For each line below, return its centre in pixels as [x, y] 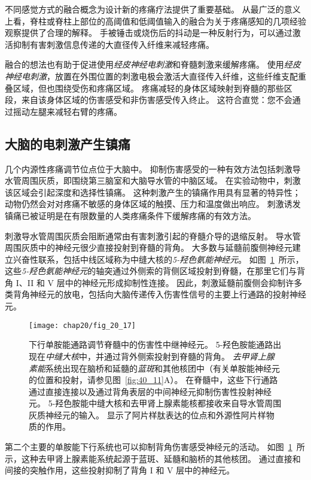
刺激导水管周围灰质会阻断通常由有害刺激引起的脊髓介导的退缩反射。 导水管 [153, 236]
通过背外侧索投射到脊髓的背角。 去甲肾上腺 [189, 356]
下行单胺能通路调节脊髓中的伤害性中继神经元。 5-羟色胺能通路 [151, 344]
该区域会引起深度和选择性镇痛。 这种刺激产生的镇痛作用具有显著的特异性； [153, 192]
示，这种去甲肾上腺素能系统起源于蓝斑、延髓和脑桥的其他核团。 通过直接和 [153, 458]
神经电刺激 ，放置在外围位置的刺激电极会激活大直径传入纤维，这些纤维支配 [151, 76]
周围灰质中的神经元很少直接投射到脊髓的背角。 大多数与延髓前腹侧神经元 [149, 247]
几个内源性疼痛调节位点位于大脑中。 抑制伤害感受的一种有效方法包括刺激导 [153, 168]
